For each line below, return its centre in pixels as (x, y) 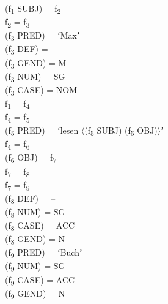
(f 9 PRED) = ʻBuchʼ (44, 253)
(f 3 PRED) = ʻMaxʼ (42, 36)
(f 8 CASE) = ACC (40, 226)
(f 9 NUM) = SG (35, 267)
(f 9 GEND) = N (35, 294)
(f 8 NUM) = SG (35, 212)
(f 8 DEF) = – (30, 199)
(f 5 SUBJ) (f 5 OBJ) (121, 131)
